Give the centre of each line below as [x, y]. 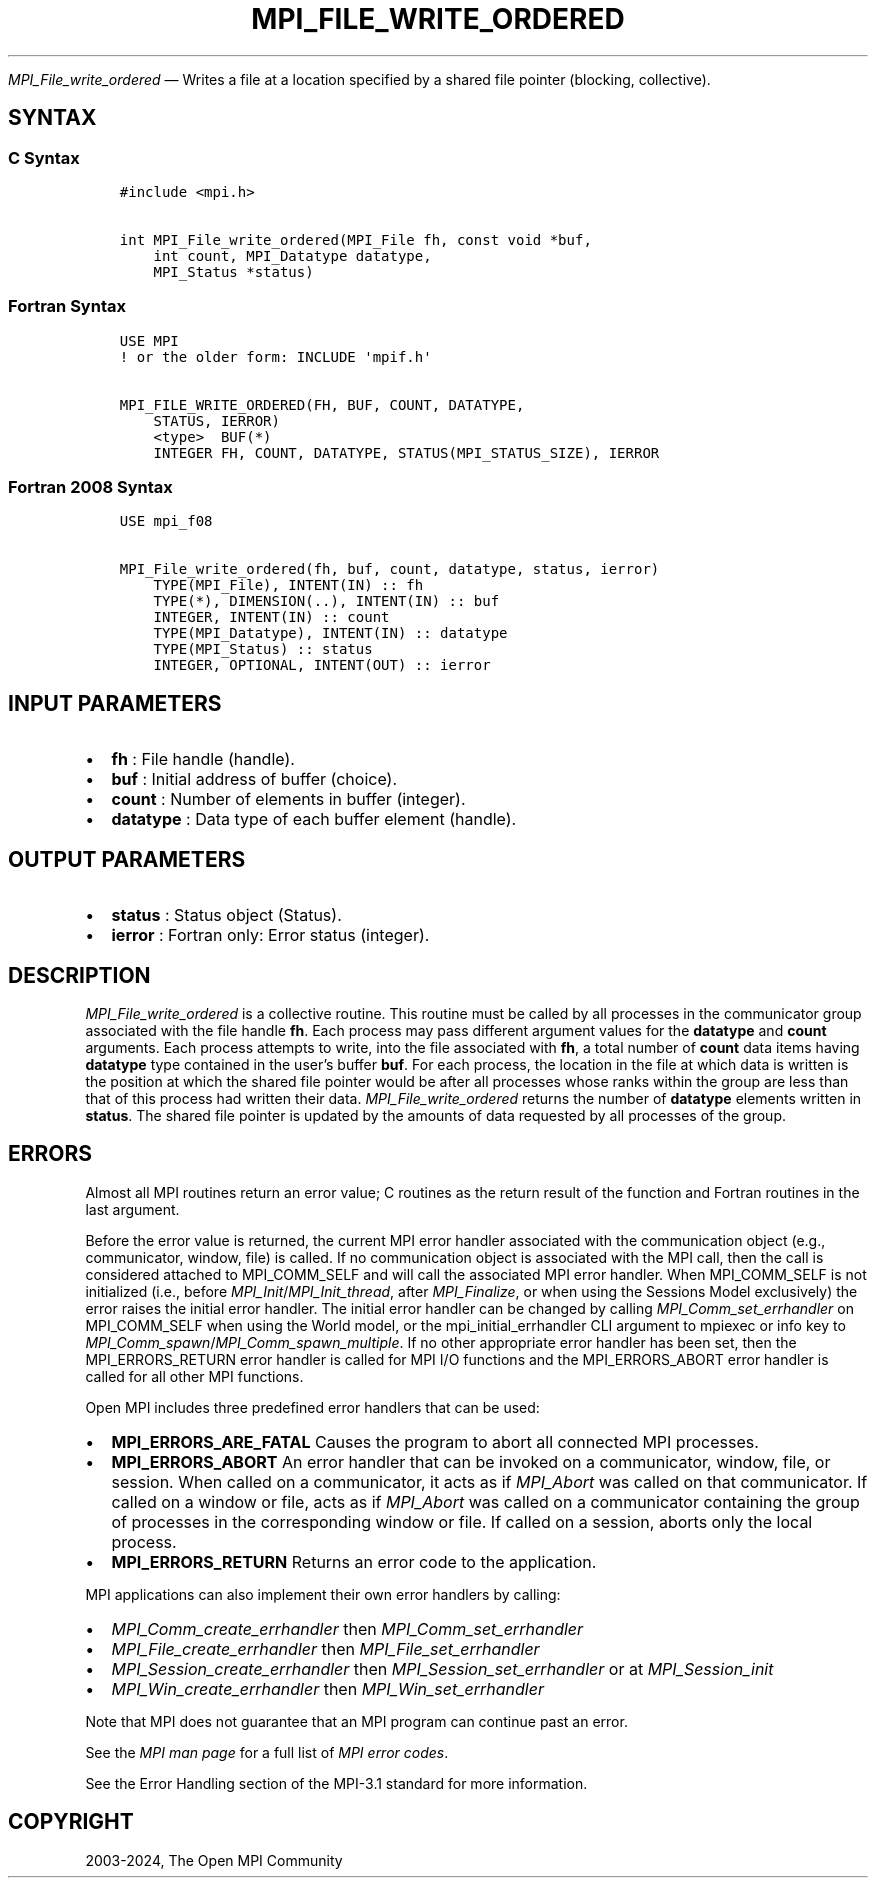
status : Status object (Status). [226, 915]
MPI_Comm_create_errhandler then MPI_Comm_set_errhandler [347, 1628]
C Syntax [44, 157]
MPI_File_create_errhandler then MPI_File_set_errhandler [325, 1648]
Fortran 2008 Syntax [90, 487]
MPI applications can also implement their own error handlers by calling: [323, 1594]
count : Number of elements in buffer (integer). [288, 799]
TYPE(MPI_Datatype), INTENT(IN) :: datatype [330, 633]
